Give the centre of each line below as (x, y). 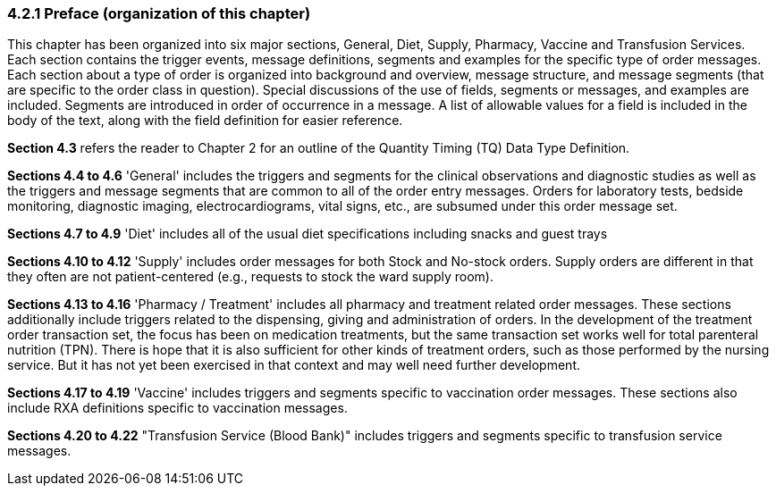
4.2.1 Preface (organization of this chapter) (159, 13)
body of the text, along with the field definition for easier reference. (205, 121)
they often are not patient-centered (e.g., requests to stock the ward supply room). (250, 277)
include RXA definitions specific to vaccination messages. (177, 408)
